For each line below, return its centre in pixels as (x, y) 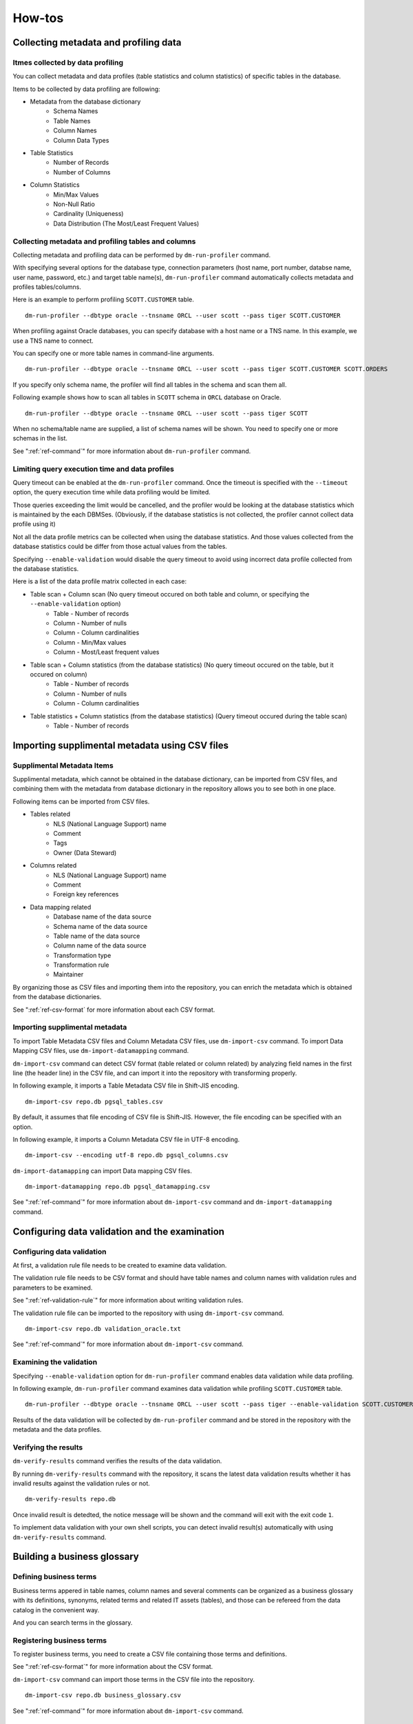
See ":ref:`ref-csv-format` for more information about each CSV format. (114, 1010)
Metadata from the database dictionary (85, 102)
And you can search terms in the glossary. (73, 1622)
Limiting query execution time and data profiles (94, 469)
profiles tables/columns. (47, 287)
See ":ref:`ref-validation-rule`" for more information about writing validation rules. (128, 1301)
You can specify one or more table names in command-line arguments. (114, 353)
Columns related (53, 865)
